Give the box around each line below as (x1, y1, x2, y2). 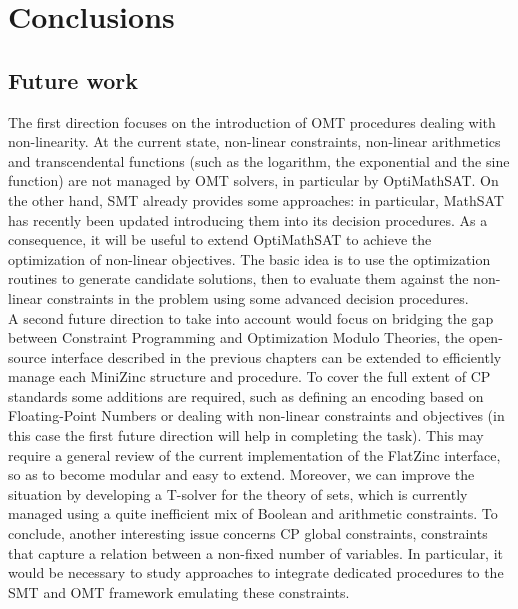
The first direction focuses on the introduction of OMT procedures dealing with (8, 111, 496, 132)
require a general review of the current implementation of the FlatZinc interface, (8, 444, 501, 465)
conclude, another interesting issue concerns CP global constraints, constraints (8, 523, 488, 544)
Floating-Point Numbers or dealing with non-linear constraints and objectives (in (8, 405, 505, 426)
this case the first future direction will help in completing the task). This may (8, 425, 484, 446)
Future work (8, 64, 139, 95)
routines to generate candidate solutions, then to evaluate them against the (8, 268, 469, 289)
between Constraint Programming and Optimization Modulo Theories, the (8, 327, 465, 348)
